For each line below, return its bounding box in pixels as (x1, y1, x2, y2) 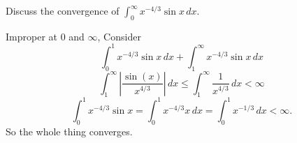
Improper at (6, 29, 57, 43)
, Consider (97, 29, 141, 43)
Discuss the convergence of (6, 3, 119, 17)
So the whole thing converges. (6, 123, 133, 138)
